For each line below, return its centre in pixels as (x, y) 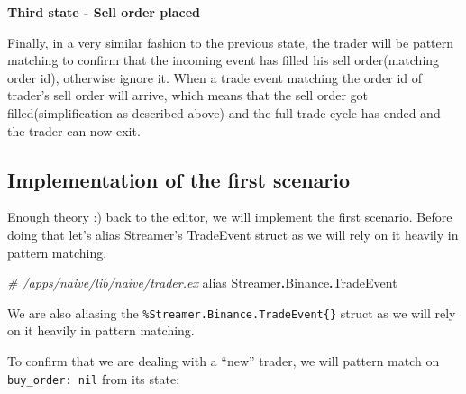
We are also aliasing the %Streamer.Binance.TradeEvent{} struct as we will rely (232, 312)
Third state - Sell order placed (104, 12)
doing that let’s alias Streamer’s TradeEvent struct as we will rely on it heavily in (233, 234)
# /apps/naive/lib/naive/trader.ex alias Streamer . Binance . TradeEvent (202, 283)
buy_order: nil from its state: (94, 378)
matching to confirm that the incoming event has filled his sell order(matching (224, 60)
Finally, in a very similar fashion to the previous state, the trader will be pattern (231, 42)
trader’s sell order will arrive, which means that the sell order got (187, 95)
